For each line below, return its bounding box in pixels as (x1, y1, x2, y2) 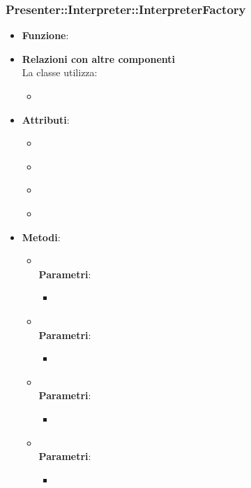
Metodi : (22, 229, 61, 244)
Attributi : (22, 112, 70, 127)
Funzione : (22, 28, 69, 43)
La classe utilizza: (22, 65, 98, 80)
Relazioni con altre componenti (22, 51, 176, 66)
